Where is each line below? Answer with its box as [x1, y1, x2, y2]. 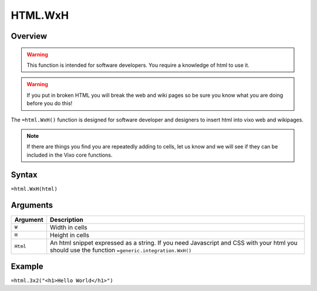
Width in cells [50, 223, 87, 231]
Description [50, 215, 83, 224]
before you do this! [26, 100, 73, 107]
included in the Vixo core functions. [26, 151, 113, 158]
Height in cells [50, 231, 89, 239]
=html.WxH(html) [11, 185, 58, 192]
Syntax [11, 170, 38, 180]
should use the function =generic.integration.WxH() [50, 246, 192, 254]
